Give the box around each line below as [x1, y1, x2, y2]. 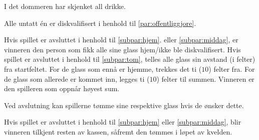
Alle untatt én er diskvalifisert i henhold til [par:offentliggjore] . [4, 17, 196, 28]
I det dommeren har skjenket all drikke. [4, 1, 126, 11]
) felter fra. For [208, 63, 255, 74]
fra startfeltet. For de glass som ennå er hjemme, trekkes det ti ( [4, 63, 202, 74]
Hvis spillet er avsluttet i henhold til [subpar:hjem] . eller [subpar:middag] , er [4, 34, 238, 45]
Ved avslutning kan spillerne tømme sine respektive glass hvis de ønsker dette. [4, 100, 244, 110]
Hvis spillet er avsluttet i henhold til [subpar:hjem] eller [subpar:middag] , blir [4, 117, 241, 127]
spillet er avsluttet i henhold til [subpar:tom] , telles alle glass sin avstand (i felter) [4, 54, 255, 64]
